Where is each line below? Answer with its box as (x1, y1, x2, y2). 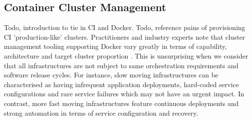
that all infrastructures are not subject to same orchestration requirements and (4, 60, 238, 70)
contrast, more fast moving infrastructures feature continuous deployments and (4, 98, 239, 108)
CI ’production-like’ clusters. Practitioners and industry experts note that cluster (4, 31, 245, 42)
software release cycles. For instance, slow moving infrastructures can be (4, 70, 218, 80)
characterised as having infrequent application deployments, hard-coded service (4, 79, 239, 89)
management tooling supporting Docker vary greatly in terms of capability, (4, 41, 227, 51)
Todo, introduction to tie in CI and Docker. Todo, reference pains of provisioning (4, 22, 245, 32)
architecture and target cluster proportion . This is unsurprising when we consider (4, 50, 248, 60)
